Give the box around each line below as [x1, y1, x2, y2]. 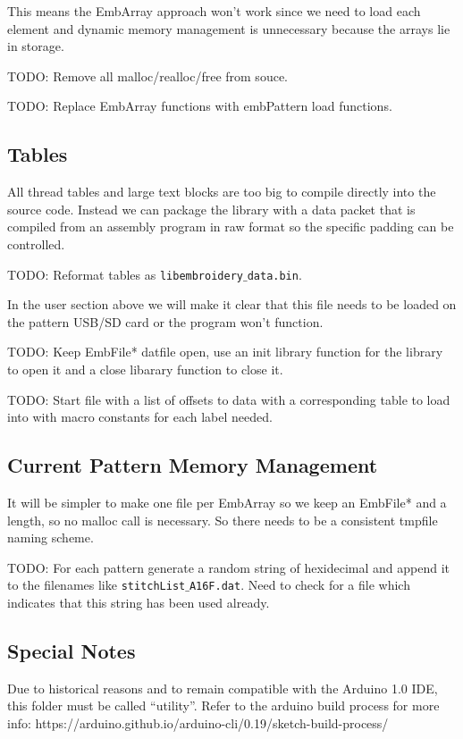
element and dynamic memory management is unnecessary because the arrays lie [7, 19, 450, 38]
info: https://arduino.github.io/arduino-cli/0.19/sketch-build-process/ [7, 713, 389, 732]
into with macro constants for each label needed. [7, 407, 273, 426]
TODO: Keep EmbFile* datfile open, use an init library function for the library [7, 342, 443, 361]
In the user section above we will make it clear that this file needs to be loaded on [7, 295, 457, 314]
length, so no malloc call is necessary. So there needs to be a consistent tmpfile [7, 510, 438, 529]
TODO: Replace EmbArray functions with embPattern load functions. [7, 97, 392, 115]
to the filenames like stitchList [7, 575, 186, 594]
